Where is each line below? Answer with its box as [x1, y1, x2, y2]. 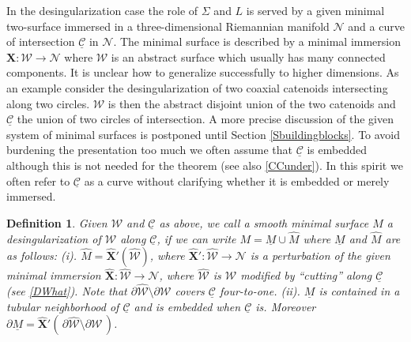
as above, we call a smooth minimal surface [159, 214, 369, 231]
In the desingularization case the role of [6, 2, 198, 18]
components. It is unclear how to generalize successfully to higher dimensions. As [6, 64, 399, 81]
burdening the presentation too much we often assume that [6, 141, 292, 158]
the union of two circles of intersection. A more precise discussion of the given [17, 111, 394, 127]
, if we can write [156, 230, 236, 246]
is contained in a [319, 283, 400, 299]
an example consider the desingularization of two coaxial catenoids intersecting [6, 79, 388, 96]
